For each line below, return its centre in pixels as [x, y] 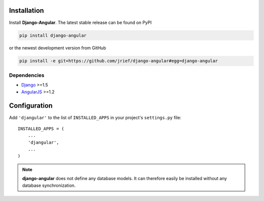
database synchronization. [49, 185]
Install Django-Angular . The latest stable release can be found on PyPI [80, 22]
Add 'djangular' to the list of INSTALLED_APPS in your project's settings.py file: [95, 117]
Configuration [31, 106]
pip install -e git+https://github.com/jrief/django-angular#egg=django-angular [119, 61]
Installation [26, 11]
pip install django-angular [53, 35]
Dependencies [27, 75]
